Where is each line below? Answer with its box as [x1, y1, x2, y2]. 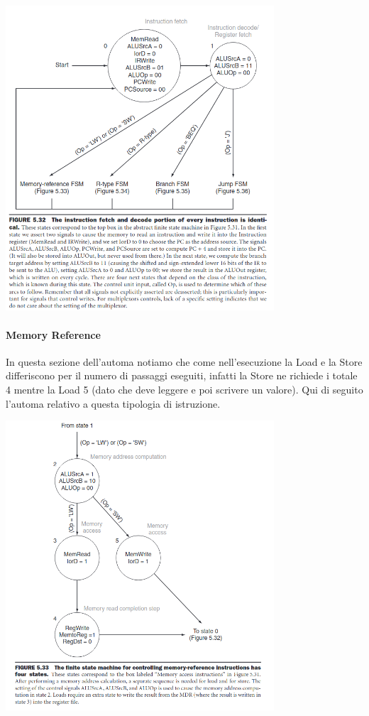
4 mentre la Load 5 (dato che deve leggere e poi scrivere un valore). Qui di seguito [6, 381, 363, 396]
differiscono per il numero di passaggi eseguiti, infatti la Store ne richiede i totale [6, 368, 358, 383]
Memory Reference [6, 327, 101, 342]
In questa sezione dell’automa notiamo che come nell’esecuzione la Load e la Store [6, 354, 363, 369]
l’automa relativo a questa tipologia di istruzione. [6, 396, 221, 411]
